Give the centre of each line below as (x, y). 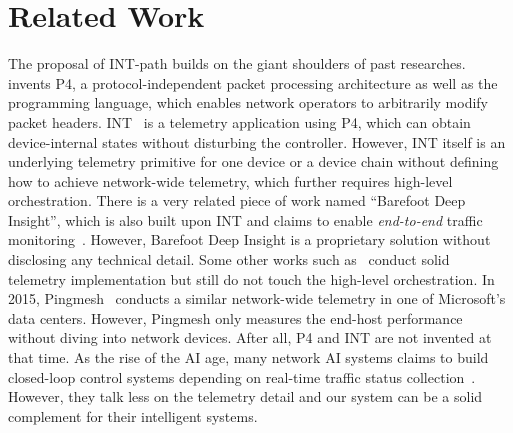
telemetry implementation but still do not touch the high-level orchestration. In (251, 278)
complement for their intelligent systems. (133, 415)
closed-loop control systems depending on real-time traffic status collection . (242, 376)
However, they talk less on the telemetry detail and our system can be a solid (245, 396)
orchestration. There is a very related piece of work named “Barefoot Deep (237, 200)
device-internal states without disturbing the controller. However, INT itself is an (257, 141)
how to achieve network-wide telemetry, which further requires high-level (230, 180)
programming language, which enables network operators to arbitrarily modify (248, 102)
